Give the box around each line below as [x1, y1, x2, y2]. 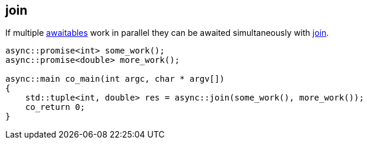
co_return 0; [25, 102, 85, 112]
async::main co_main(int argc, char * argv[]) [5, 74, 225, 84]
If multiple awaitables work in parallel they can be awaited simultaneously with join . [5, 28, 329, 38]
